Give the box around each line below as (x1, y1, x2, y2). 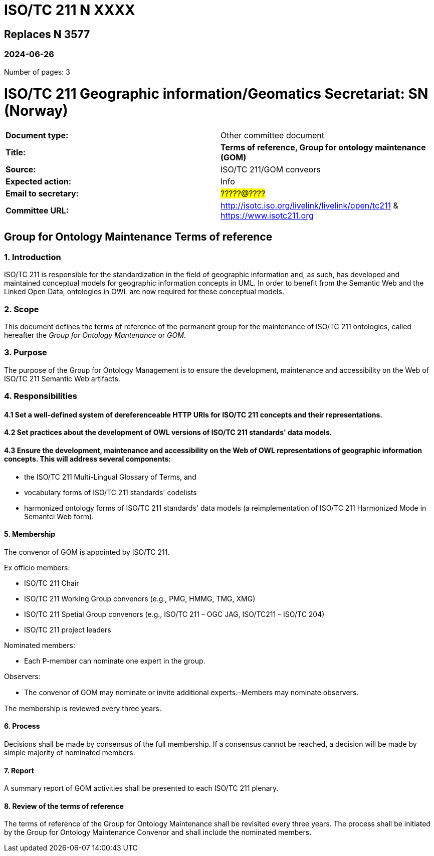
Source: (6, 164, 36, 175)
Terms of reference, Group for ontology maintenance (221, 142, 426, 153)
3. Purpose (4, 347, 47, 358)
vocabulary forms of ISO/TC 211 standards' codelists (24, 488, 197, 497)
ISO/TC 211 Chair (24, 578, 79, 587)
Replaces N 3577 (4, 28, 90, 41)
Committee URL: (6, 205, 69, 216)
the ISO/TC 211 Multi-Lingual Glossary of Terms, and (24, 472, 196, 481)
